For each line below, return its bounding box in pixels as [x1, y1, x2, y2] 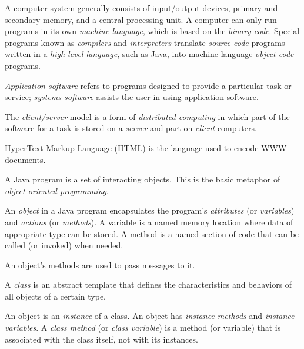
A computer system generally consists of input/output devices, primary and [5, 2, 278, 14]
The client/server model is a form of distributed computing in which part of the [5, 110, 290, 122]
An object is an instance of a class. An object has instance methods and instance [5, 310, 295, 322]
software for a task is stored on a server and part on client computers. [5, 122, 257, 134]
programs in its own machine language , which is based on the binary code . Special [5, 25, 300, 37]
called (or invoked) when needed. [5, 239, 123, 251]
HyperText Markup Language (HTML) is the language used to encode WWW [5, 141, 287, 154]
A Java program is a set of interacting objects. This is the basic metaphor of [5, 173, 280, 185]
